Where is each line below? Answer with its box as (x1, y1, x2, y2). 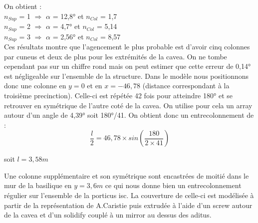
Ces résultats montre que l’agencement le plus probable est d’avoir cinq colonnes (4, 41, 250, 51)
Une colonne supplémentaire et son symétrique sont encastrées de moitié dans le (4, 170, 249, 181)
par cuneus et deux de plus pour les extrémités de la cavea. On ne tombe (4, 51, 227, 61)
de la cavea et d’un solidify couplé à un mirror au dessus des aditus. (4, 210, 212, 220)
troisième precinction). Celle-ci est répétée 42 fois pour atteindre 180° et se (4, 90, 233, 100)
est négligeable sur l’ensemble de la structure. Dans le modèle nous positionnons (4, 70, 249, 81)
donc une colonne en (4, 80, 66, 91)
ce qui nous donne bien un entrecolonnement (105, 180, 242, 191)
